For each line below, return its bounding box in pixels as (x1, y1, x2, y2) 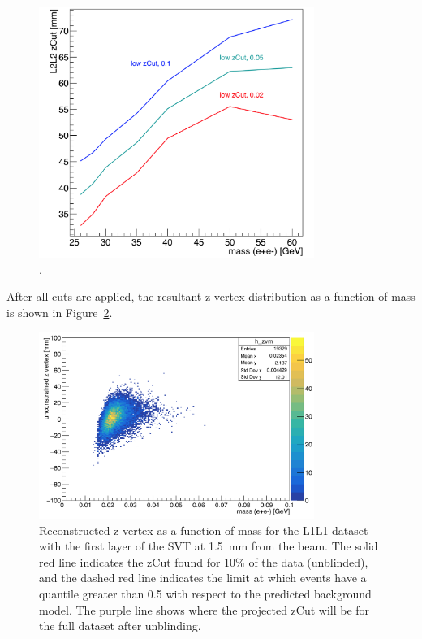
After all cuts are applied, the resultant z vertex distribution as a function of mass (6, 288, 416, 305)
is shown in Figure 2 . (6, 303, 113, 320)
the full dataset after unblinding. (39, 617, 201, 634)
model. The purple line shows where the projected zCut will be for (39, 601, 370, 618)
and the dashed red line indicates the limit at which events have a (39, 569, 367, 586)
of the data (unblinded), (248, 553, 368, 570)
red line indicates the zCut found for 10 (39, 553, 236, 570)
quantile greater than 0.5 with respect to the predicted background (39, 585, 372, 602)
